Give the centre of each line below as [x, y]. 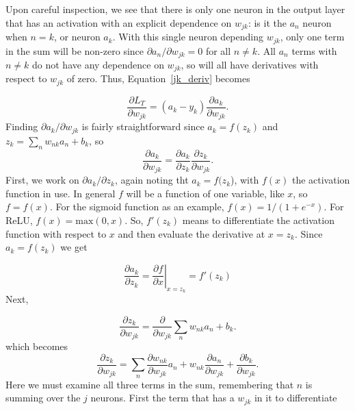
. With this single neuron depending [188, 37]
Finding [22, 126]
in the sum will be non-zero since [75, 50]
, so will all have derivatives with [250, 64]
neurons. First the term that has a [162, 398]
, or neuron [77, 37]
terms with [314, 50]
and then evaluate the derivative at [192, 233]
